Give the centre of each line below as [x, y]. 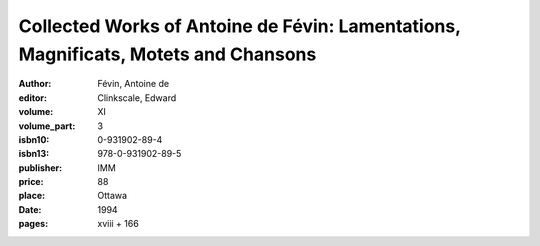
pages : [33, 224]
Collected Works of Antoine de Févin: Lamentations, [239, 26]
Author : [35, 84]
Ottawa [112, 196]
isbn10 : [34, 139]
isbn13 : [34, 154]
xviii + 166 [118, 224]
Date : [30, 209]
